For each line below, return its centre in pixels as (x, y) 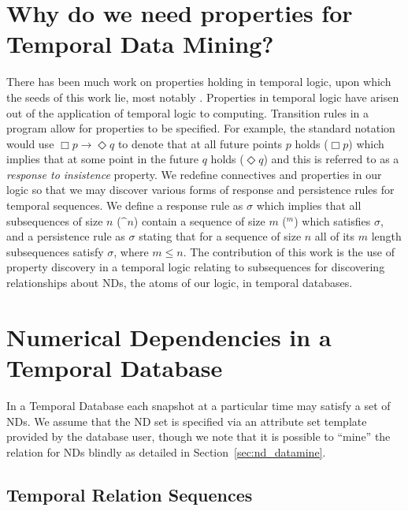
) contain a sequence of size (199, 220)
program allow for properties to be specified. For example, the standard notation (201, 128)
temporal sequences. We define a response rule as (125, 205)
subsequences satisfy (55, 251)
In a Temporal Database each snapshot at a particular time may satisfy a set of (198, 405)
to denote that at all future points (200, 143)
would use (30, 143)
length (386, 236)
